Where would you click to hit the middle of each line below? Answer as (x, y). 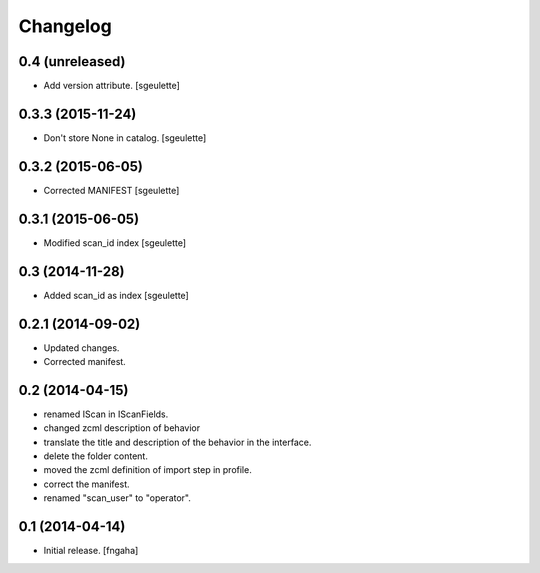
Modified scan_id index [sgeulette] (115, 242)
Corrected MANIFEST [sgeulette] (111, 190)
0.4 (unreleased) (72, 61)
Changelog (65, 26)
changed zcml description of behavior (121, 428)
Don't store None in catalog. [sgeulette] (125, 137)
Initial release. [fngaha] (91, 551)
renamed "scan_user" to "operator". (117, 498)
